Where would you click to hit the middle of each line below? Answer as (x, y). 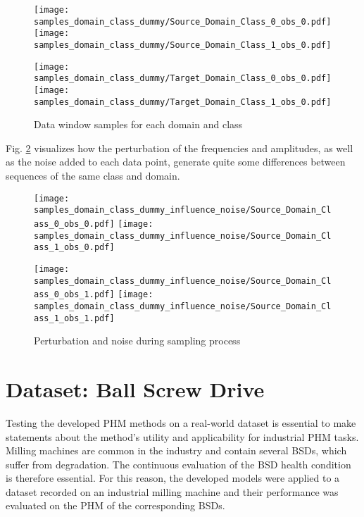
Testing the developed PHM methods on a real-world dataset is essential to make (181, 422)
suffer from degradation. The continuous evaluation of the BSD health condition (178, 464)
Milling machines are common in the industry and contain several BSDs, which (176, 450)
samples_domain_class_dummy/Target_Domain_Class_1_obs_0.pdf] (183, 102)
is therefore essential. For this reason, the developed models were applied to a (173, 478)
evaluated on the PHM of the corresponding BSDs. (115, 505)
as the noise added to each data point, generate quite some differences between (176, 162)
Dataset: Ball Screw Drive (135, 388)
